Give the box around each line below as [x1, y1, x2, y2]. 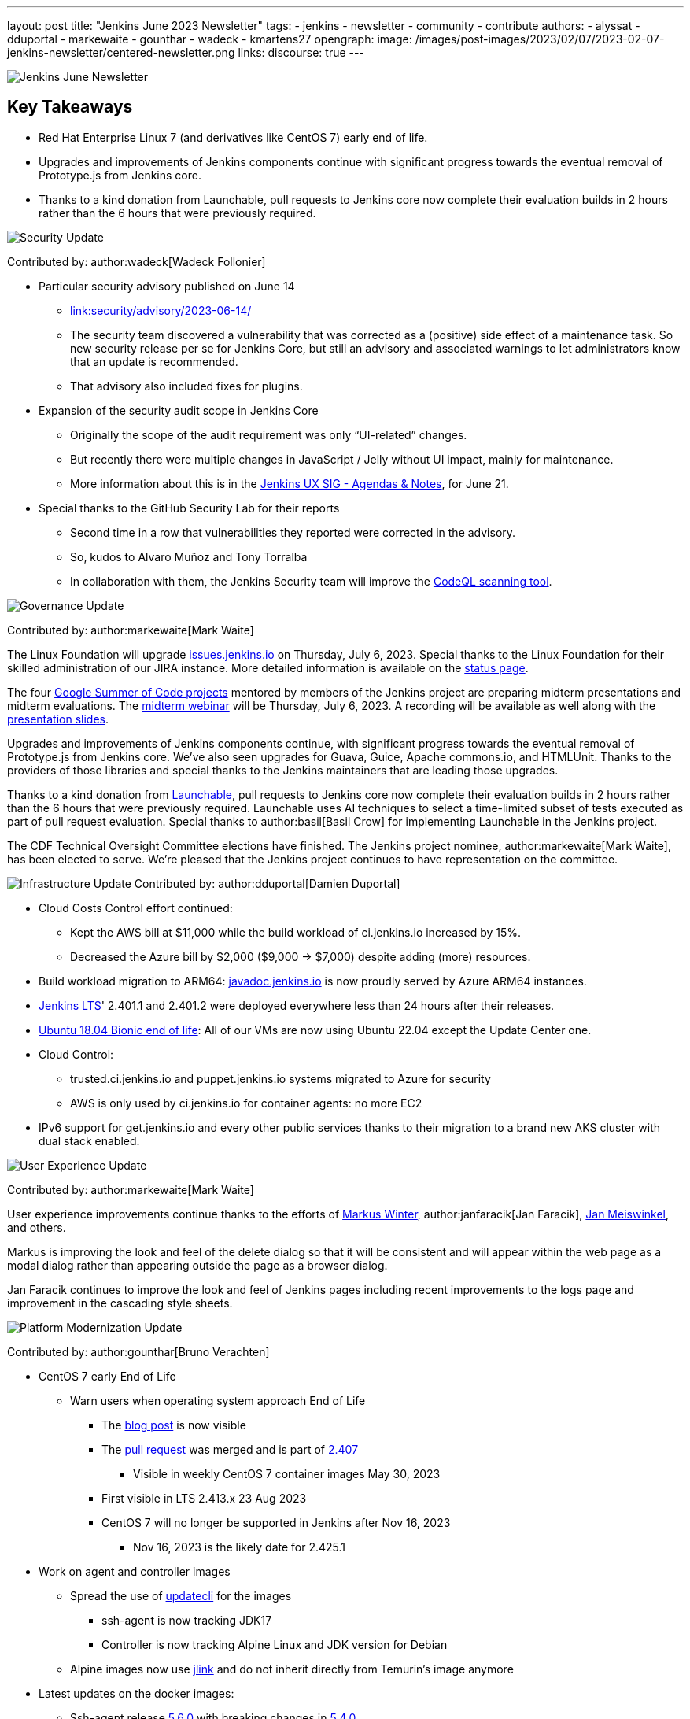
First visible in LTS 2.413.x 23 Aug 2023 [101, 1491, 307, 1505]
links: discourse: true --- [238, 46, 364, 59]
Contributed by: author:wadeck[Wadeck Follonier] [7, 254, 266, 268]
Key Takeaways [7, 97, 133, 117]
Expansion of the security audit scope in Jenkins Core [39, 403, 319, 417]
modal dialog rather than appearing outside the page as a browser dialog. [7, 1258, 388, 1272]
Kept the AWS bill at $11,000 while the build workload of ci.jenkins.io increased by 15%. [70, 925, 522, 939]
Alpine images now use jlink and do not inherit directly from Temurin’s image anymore [70, 1662, 514, 1676]
